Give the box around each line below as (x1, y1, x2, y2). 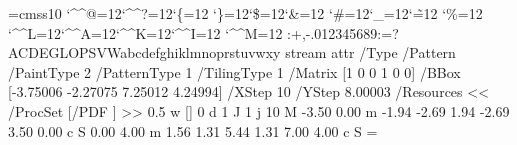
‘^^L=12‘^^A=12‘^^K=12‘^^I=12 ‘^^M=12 (8, 22, 283, 43)
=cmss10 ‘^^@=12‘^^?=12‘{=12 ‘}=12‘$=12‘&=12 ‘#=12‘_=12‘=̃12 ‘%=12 (8, 3, 483, 23)
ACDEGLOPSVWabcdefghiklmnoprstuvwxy (8, 42, 281, 63)
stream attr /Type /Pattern (285, 42, 456, 63)
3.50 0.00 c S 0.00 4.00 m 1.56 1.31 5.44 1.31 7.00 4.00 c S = (8, 120, 378, 141)
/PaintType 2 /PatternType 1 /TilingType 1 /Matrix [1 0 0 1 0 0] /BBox (8, 61, 461, 82)
